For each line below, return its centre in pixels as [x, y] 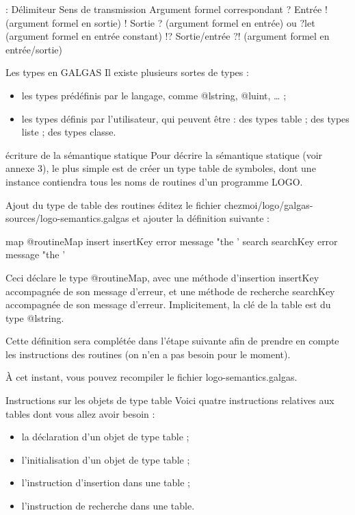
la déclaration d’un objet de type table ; [105, 437]
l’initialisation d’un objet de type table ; [106, 459]
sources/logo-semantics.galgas [67, 218]
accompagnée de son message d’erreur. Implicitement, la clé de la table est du [168, 304]
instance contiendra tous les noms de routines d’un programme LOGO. [154, 181]
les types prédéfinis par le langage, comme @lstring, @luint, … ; [154, 95]
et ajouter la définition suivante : [201, 218]
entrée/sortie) [34, 49]
